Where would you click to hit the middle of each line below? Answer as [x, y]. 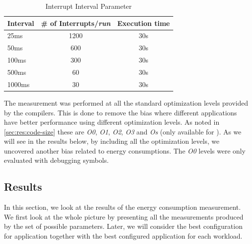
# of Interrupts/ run [76, 23]
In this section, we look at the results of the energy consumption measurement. [122, 207]
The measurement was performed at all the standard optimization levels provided [126, 102]
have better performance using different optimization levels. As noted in [112, 122]
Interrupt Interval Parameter [89, 6]
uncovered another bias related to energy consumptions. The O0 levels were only [125, 150]
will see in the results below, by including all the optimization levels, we [112, 141]
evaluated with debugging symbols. [57, 160]
